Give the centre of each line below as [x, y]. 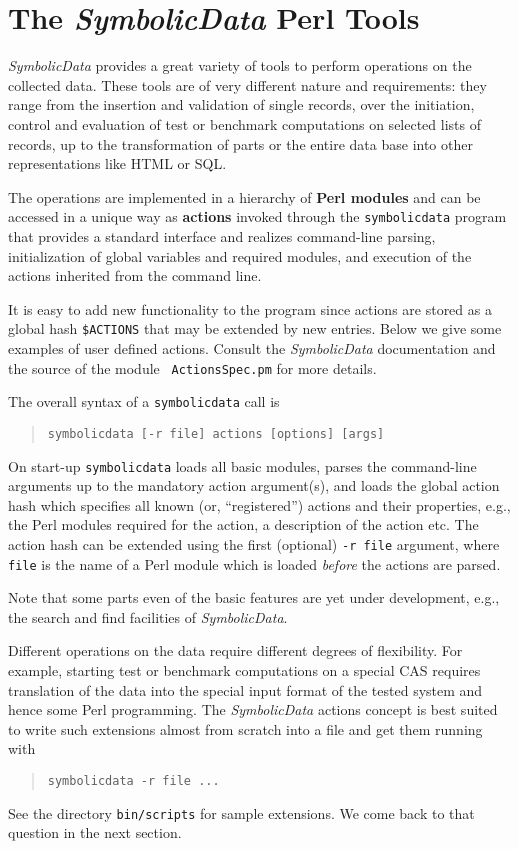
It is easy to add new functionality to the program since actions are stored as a [250, 308]
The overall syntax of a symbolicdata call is [144, 401]
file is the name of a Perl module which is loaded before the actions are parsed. [254, 563]
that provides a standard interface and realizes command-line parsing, [222, 235]
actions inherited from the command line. [135, 275]
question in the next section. [95, 832]
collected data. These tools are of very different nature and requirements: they [247, 84]
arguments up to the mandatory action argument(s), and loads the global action [254, 485]
